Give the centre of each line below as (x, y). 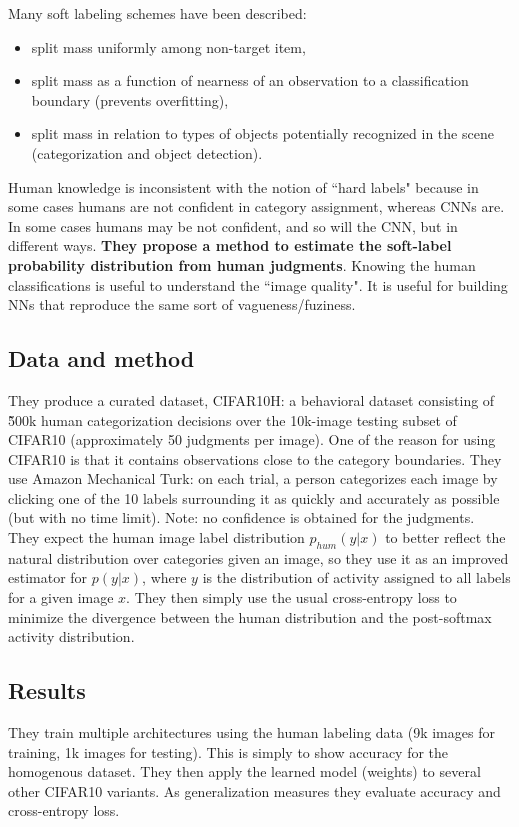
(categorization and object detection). (147, 152)
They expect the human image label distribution (156, 537)
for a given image (61, 597)
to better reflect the (445, 537)
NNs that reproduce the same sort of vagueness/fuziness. (182, 304)
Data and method (101, 358)
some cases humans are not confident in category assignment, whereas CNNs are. (256, 206)
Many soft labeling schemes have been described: (157, 13)
